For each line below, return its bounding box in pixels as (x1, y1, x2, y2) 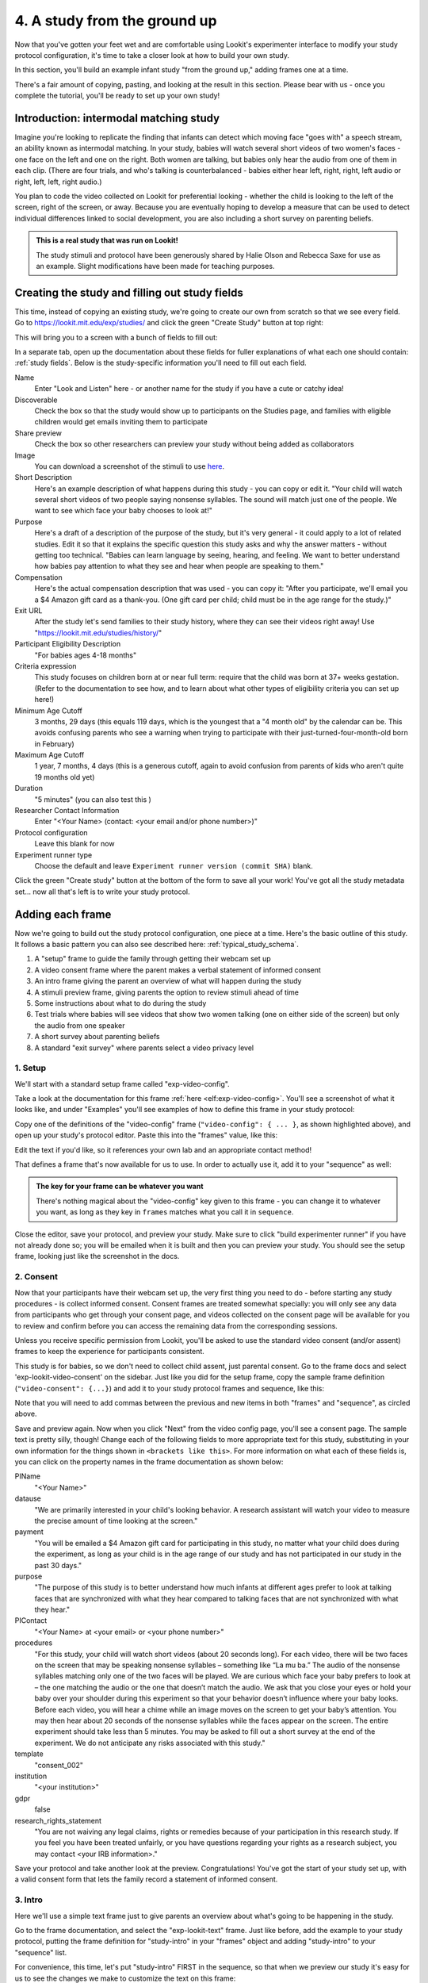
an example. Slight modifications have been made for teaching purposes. (36, 261, 275, 270)
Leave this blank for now (34, 839, 115, 849)
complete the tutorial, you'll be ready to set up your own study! (14, 91, 220, 101)
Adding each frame (14, 907, 112, 921)
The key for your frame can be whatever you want (36, 1182, 204, 1191)
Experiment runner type (14, 850, 93, 860)
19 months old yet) (34, 772, 95, 781)
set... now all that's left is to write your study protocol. (14, 887, 190, 896)
